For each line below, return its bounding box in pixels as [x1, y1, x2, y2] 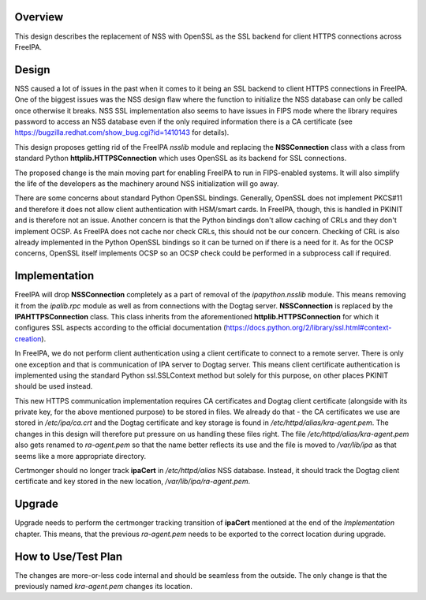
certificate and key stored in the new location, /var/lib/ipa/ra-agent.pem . [14, 477, 251, 486]
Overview [14, 10, 64, 24]
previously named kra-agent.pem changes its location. [14, 582, 193, 591]
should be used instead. [14, 382, 93, 391]
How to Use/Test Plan [14, 550, 123, 563]
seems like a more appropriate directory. [14, 451, 147, 460]
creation [14, 334, 42, 343]
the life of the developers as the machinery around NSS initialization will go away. [14, 178, 279, 188]
